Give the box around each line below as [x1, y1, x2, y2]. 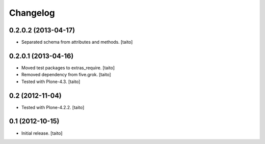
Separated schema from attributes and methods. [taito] [21, 39, 133, 45]
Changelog [9, 7, 55, 18]
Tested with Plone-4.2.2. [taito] [21, 104, 84, 110]
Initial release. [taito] [21, 130, 63, 136]
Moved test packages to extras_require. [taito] [21, 64, 115, 71]
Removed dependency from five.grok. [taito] [21, 72, 111, 78]
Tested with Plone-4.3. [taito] [21, 79, 80, 85]
